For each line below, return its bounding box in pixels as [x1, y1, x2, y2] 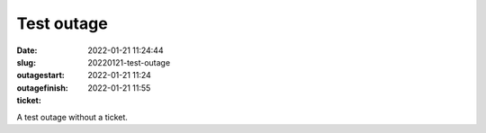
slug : [16, 57, 36, 67]
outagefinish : [16, 82, 69, 93]
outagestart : [16, 70, 65, 81]
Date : [16, 45, 38, 56]
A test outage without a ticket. [16, 111, 128, 122]
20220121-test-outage [87, 57, 171, 67]
